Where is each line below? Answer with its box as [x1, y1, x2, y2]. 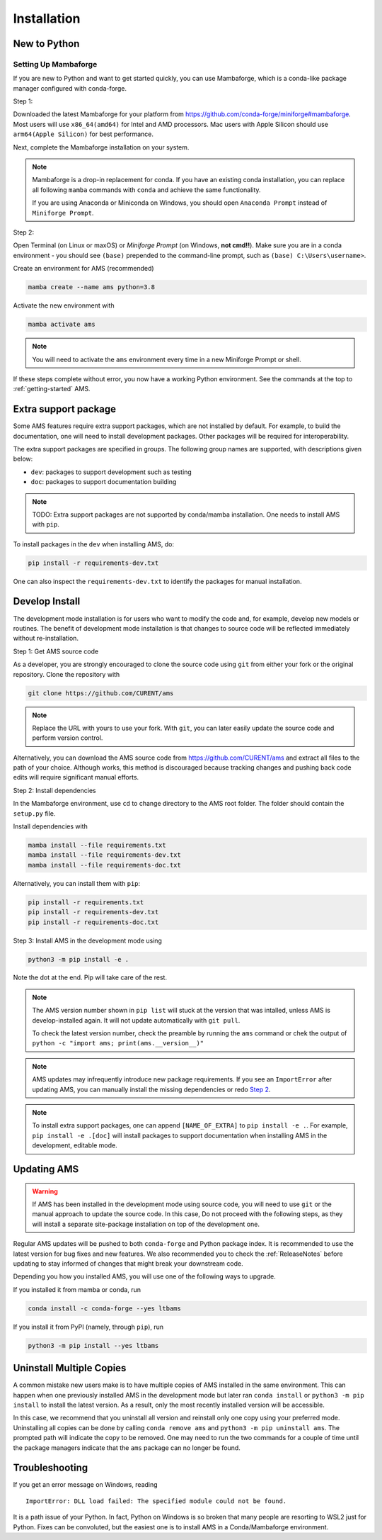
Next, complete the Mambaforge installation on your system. [13, 142, 190, 152]
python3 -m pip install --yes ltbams [28, 1342, 159, 1349]
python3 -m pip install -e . [28, 955, 129, 963]
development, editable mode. [32, 1141, 117, 1150]
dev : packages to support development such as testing [30, 468, 192, 476]
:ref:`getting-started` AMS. [13, 385, 91, 393]
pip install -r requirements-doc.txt [28, 918, 159, 926]
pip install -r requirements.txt [28, 898, 144, 906]
